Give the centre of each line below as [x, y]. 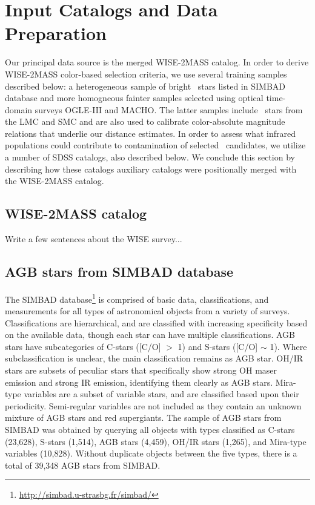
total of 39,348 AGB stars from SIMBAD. [83, 465]
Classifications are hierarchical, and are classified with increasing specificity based [156, 322]
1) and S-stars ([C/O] [218, 346]
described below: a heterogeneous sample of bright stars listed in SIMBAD [145, 86]
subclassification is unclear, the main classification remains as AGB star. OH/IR [154, 358]
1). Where [288, 346]
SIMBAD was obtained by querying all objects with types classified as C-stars [150, 430]
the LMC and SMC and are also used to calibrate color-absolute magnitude [145, 121]
